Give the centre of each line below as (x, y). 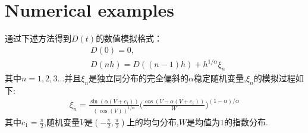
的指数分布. (246, 121)
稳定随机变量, (220, 78)
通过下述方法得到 (38, 38)
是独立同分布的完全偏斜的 (139, 78)
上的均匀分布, (153, 121)
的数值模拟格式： (129, 38)
